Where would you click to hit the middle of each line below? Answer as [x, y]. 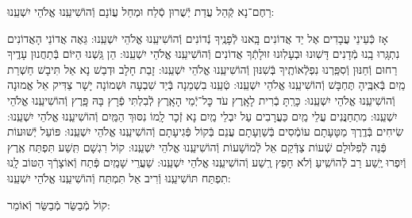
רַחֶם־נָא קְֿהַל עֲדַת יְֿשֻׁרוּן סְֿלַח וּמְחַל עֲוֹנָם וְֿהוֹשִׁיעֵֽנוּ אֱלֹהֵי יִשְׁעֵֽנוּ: [141, 11]
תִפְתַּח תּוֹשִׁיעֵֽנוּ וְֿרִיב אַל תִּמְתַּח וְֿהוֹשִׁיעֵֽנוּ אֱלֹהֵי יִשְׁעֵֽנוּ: [119, 177]
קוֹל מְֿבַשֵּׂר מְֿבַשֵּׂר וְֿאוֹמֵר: [59, 204]
